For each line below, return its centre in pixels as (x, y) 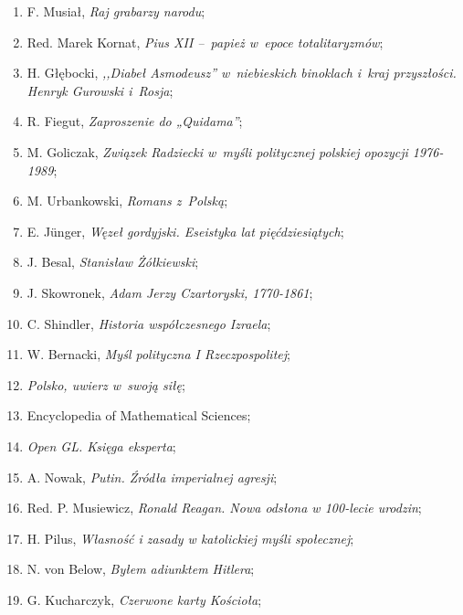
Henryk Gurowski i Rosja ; (100, 90)
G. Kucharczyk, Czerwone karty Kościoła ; (144, 599)
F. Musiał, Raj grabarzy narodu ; (116, 11)
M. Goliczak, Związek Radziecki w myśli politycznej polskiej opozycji (217, 151)
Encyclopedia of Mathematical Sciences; (139, 415)
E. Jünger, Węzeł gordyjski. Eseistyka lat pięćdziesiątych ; (185, 231)
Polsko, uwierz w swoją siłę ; (106, 384)
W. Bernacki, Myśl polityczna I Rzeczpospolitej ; (158, 354)
